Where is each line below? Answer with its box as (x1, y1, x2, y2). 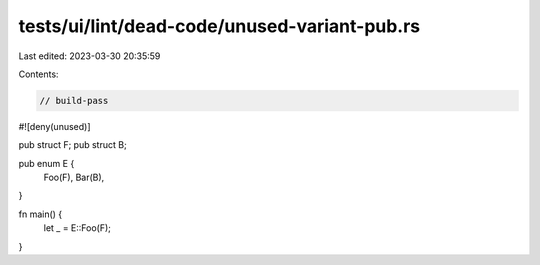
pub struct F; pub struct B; (18, 139, 127, 151)
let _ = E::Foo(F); (43, 222, 112, 234)
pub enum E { (18, 157, 75, 169)
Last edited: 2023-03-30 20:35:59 (18, 50, 161, 62)
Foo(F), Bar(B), (43, 171, 105, 184)
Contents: (18, 68, 59, 80)
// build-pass (39, 95, 109, 106)
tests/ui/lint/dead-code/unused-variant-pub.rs (18, 15, 421, 37)
